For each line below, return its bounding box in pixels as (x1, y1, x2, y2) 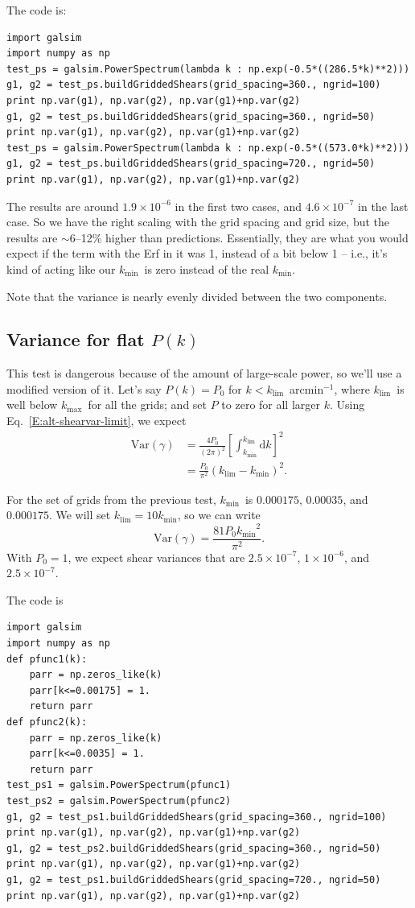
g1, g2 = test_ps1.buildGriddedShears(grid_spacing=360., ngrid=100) (6, 811, 387, 823)
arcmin (290, 380, 324, 397)
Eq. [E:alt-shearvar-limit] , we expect (6, 412, 187, 429)
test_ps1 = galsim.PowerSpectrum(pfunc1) (6, 779, 232, 791)
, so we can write (177, 506, 261, 523)
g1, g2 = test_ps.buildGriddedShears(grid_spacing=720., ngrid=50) (6, 158, 376, 170)
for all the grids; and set (88, 396, 207, 413)
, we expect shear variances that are (68, 548, 245, 565)
